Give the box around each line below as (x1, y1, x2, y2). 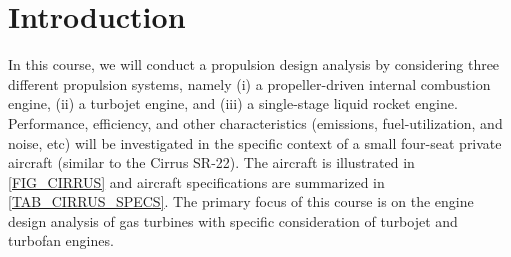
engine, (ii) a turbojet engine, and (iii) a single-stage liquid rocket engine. (8, 93, 458, 114)
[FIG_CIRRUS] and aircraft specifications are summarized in (8, 171, 385, 192)
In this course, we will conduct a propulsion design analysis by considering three (8, 54, 500, 75)
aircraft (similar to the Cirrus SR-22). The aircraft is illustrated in (8, 152, 415, 173)
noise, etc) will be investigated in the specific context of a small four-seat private (8, 132, 502, 153)
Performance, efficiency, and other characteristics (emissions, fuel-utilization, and (8, 112, 503, 133)
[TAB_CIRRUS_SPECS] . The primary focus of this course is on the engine (8, 191, 474, 212)
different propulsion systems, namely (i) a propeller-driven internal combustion (8, 73, 491, 94)
